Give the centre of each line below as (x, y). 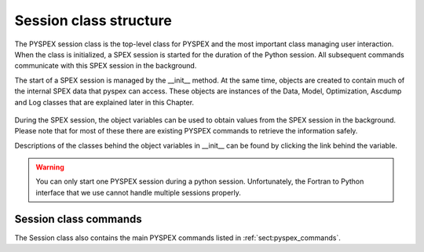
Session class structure (93, 20)
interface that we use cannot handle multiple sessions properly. (138, 192)
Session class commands (78, 219)
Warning (50, 167)
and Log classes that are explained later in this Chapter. (104, 102)
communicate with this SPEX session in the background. (106, 66)
